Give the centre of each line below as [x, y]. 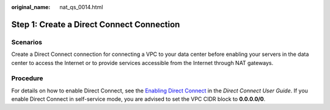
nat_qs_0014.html [81, 7]
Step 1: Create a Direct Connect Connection [96, 24]
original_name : [31, 7]
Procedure [27, 78]
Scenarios [27, 42]
